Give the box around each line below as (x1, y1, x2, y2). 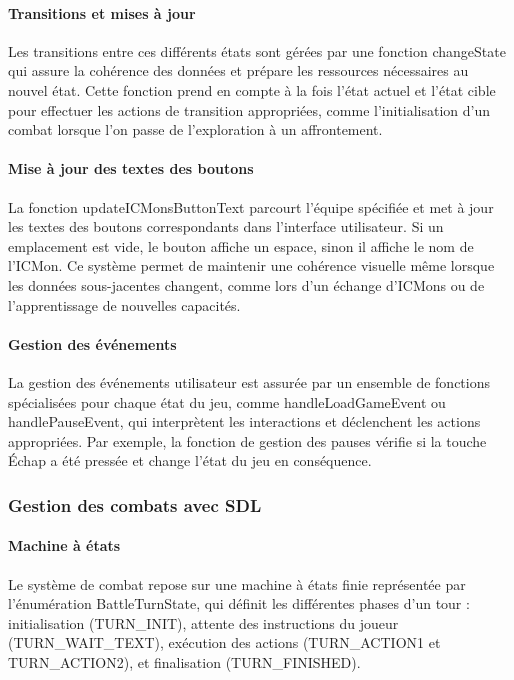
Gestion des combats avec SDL (8, 492, 262, 517)
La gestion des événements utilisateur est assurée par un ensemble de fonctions (8, 371, 490, 392)
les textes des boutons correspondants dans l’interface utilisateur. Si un (8, 216, 444, 237)
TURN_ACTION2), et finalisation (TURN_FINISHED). (8, 651, 361, 672)
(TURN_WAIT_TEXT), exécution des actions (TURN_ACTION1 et (8, 632, 441, 653)
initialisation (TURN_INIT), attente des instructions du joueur (8, 612, 399, 633)
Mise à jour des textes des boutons (8, 158, 254, 179)
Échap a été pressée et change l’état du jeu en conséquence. (8, 450, 372, 471)
